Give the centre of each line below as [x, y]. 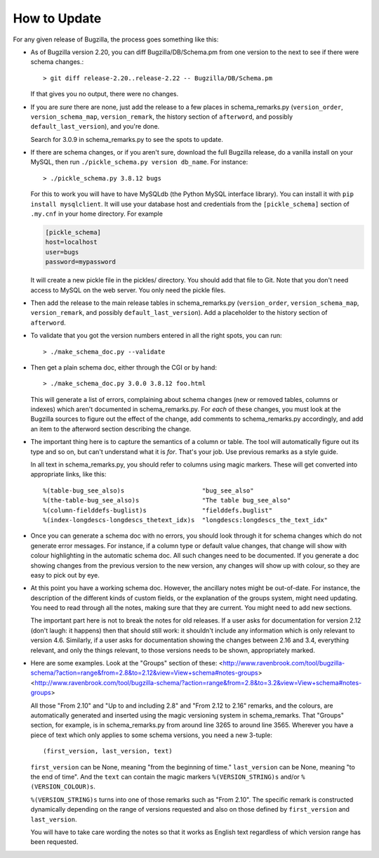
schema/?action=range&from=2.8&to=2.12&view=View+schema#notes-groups [145, 673]
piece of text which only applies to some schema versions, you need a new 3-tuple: [152, 735]
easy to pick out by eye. [65, 575]
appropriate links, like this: [68, 474]
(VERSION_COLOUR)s [62, 787]
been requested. [54, 842]
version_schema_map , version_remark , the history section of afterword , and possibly [161, 117]
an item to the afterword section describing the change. [111, 429]
